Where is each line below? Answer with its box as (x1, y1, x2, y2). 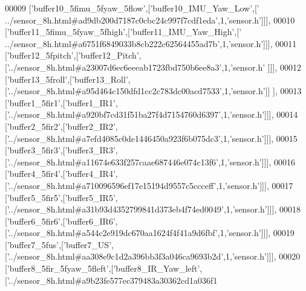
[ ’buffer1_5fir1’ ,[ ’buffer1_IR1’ (5, 96, 116, 109)
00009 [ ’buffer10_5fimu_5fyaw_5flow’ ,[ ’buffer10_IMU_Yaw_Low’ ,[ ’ (5, 2, 259, 14)
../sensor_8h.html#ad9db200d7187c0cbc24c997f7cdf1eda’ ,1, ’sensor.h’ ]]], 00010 (5, 13, 295, 26)
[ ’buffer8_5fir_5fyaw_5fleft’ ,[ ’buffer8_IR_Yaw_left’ (5, 262, 200, 275)
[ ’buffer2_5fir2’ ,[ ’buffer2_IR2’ (5, 120, 116, 132)
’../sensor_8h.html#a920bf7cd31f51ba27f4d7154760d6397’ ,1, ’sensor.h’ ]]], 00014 (7, 108, 298, 121)
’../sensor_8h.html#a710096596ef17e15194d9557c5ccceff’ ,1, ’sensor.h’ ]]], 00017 (7, 179, 293, 191)
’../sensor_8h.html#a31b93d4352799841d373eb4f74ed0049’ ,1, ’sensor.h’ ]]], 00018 (7, 203, 301, 216)
